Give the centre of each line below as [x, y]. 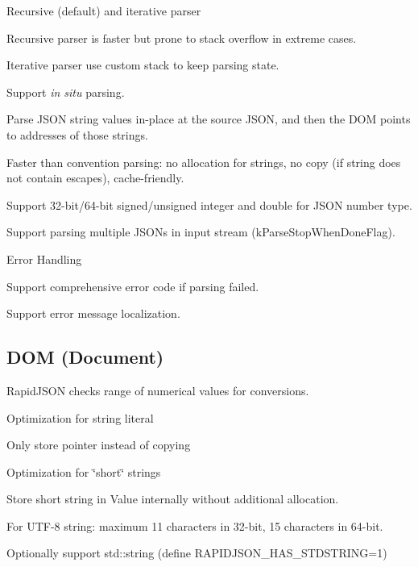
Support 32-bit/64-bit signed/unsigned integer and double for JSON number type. [209, 204]
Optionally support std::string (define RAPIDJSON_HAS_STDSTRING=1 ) [197, 553]
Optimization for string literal [80, 417]
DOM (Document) [85, 357]
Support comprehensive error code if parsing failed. [133, 286]
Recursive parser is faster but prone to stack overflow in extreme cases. [182, 38]
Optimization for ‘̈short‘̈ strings [84, 471]
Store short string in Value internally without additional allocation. [173, 499]
